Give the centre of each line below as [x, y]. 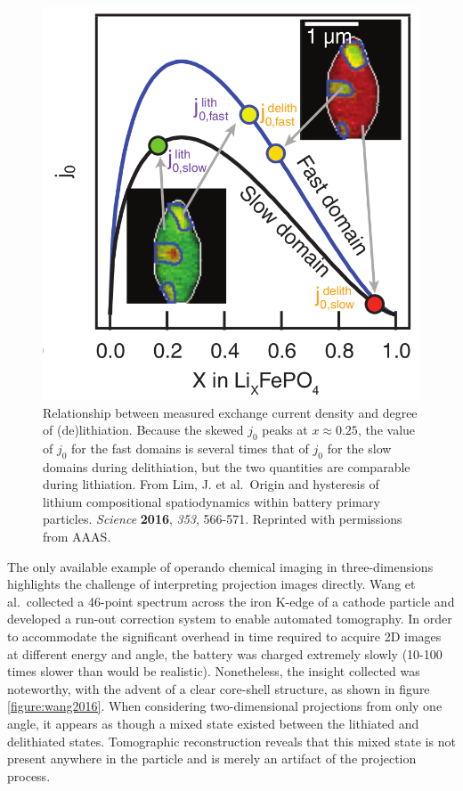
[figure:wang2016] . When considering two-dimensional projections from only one [225, 706]
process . [29, 775]
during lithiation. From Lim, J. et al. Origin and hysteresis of [211, 484]
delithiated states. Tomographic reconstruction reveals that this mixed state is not [231, 741]
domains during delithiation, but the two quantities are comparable [227, 466]
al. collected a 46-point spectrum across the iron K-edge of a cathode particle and [231, 601]
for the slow [359, 448]
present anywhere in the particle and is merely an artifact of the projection [212, 758]
